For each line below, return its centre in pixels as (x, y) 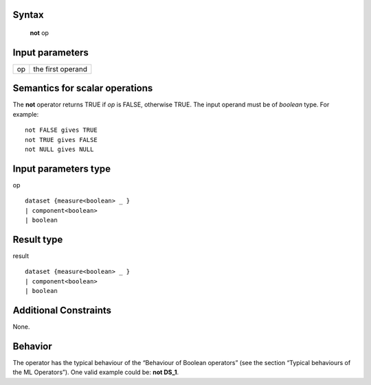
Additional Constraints (62, 310)
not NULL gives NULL (59, 149)
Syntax (28, 15)
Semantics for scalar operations (83, 88)
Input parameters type (62, 168)
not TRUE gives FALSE (61, 140)
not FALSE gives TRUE (61, 130)
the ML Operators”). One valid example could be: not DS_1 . (96, 372)
